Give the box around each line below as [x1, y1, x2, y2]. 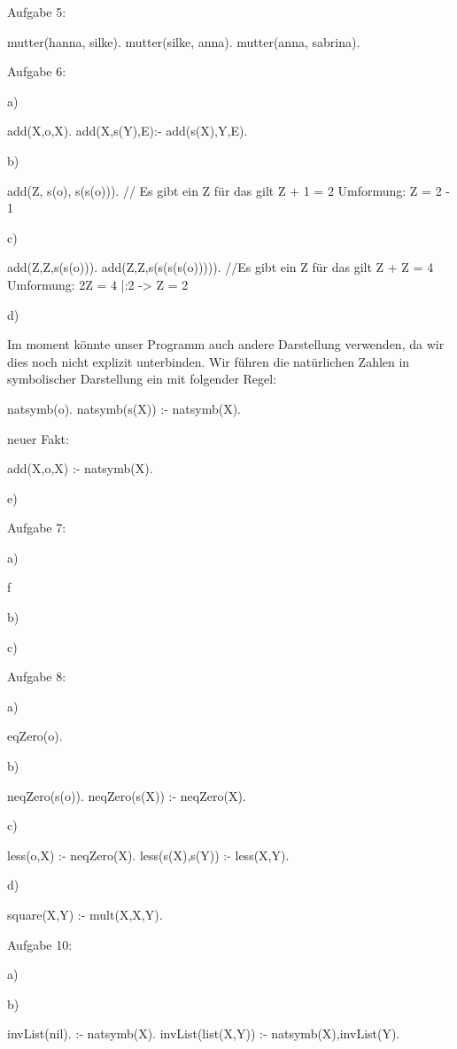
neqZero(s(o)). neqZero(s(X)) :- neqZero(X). [7, 786, 246, 804]
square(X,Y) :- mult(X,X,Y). [7, 905, 163, 923]
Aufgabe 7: [7, 518, 66, 537]
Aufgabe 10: [7, 935, 73, 953]
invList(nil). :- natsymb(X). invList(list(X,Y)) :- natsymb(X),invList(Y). [7, 1024, 400, 1043]
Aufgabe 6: [7, 62, 66, 81]
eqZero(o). [7, 727, 63, 745]
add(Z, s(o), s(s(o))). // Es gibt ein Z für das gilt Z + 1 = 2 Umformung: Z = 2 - [7, 181, 450, 199]
